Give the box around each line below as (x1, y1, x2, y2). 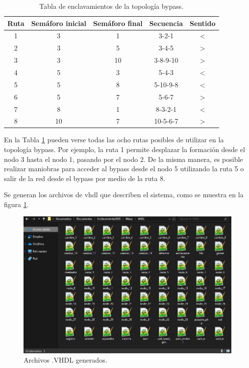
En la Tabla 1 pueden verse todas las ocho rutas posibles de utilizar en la (4, 134, 224, 145)
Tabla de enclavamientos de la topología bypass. (39, 1, 184, 11)
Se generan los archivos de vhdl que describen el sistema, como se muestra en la (4, 189, 244, 200)
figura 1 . (4, 199, 29, 209)
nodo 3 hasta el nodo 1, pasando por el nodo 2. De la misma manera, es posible (4, 154, 243, 164)
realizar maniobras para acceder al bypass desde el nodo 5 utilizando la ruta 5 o (4, 163, 244, 174)
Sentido (190, 18, 216, 28)
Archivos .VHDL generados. (24, 355, 107, 365)
